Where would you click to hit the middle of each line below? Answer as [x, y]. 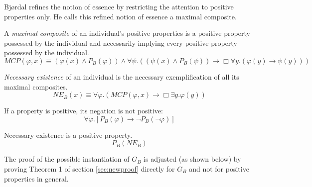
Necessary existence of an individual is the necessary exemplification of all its [122, 76]
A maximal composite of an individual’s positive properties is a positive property [127, 33]
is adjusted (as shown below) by [192, 159]
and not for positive [219, 168]
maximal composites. [36, 86]
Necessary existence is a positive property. [68, 135]
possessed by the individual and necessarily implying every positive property [121, 43]
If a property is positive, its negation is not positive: [83, 111]
